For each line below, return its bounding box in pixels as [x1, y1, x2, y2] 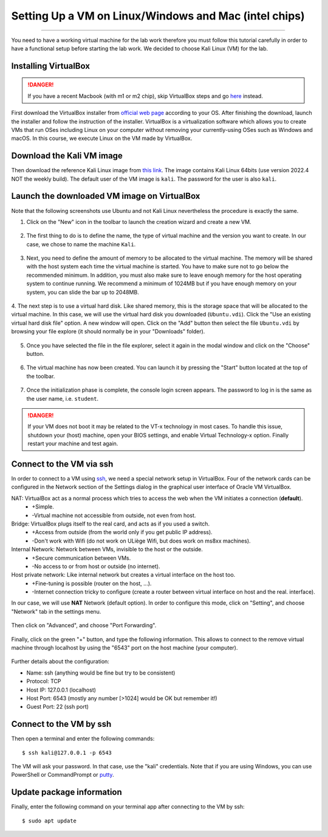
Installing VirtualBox [11, 61, 91, 71]
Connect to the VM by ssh [11, 719, 112, 729]
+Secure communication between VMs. [32, 554, 131, 561]
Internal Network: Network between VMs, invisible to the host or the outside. [11, 546, 203, 553]
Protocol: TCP [26, 678, 61, 685]
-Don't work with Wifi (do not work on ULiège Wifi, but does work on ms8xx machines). [32, 537, 251, 544]
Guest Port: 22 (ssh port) [26, 703, 89, 710]
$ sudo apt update [22, 817, 77, 824]
